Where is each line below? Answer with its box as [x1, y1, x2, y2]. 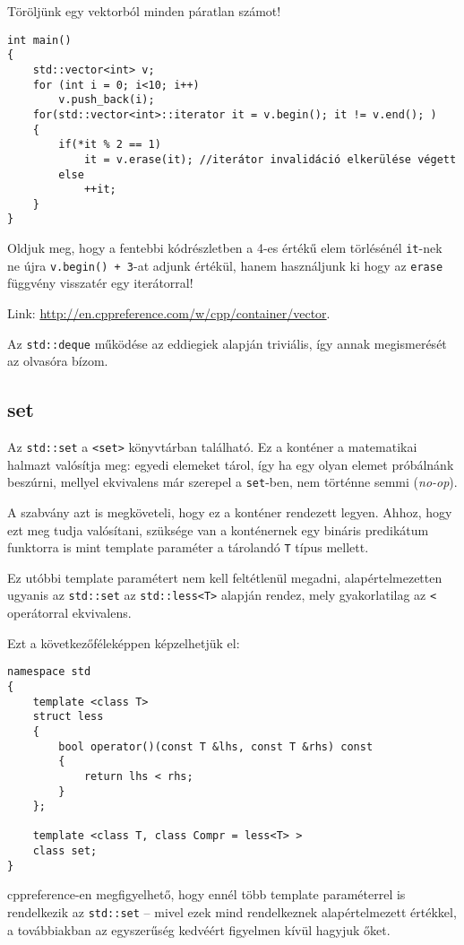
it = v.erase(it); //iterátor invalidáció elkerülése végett [83, 152, 457, 166]
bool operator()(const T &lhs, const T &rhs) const [58, 740, 374, 753]
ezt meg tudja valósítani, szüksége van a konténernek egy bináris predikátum [7, 520, 429, 539]
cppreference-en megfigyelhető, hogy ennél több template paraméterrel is [7, 885, 406, 904]
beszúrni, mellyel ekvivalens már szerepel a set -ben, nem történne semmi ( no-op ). [7, 472, 458, 491]
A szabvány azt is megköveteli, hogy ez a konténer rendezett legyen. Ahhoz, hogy [7, 502, 452, 521]
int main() [7, 33, 72, 47]
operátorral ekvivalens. [7, 603, 132, 622]
